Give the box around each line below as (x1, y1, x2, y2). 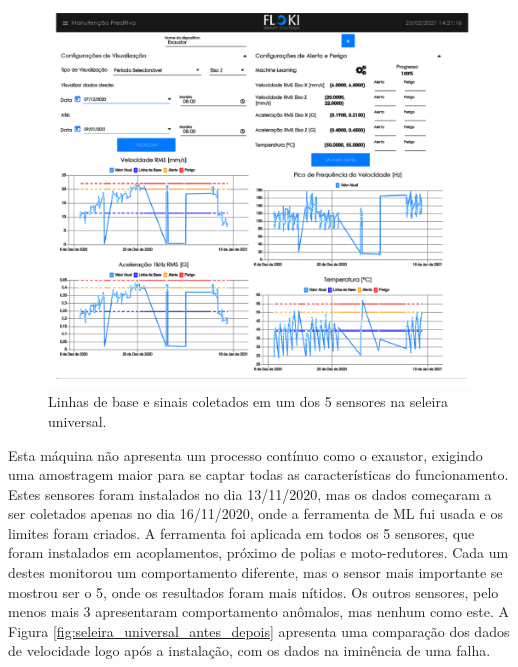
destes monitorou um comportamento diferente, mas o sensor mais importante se (8, 562, 503, 583)
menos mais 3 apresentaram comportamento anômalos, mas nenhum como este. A (8, 601, 509, 622)
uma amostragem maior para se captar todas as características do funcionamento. (8, 464, 509, 485)
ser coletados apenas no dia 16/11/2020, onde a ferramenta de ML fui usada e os (8, 503, 503, 524)
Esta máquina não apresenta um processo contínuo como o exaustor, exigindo (8, 444, 483, 465)
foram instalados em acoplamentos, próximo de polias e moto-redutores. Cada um (8, 542, 509, 563)
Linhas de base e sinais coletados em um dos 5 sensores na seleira (48, 391, 448, 412)
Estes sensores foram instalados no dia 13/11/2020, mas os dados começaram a (8, 483, 492, 504)
